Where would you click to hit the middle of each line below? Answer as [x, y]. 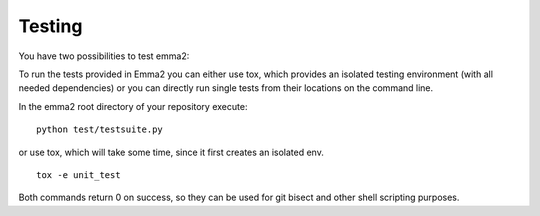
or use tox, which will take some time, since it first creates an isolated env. [171, 152]
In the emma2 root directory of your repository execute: [133, 106]
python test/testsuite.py [100, 129]
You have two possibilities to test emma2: [104, 56]
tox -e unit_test [78, 174]
